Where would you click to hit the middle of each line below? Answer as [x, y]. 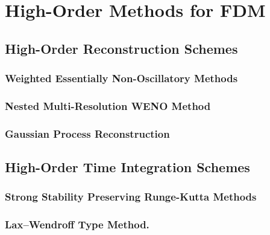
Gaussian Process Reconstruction [87, 133]
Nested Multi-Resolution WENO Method [108, 105]
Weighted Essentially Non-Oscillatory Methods [121, 78]
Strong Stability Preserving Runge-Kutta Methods [131, 197]
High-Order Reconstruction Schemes [121, 48]
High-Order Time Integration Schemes [127, 167]
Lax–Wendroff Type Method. [77, 224]
